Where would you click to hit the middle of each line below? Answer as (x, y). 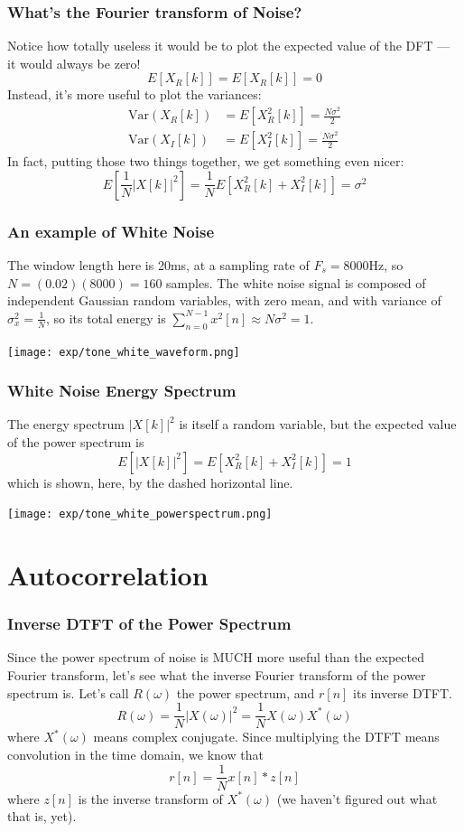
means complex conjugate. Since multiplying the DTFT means (266, 737)
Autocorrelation (108, 575)
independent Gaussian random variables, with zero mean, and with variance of (224, 300)
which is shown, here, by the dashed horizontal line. (150, 482)
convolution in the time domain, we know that (135, 754)
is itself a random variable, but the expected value (318, 424)
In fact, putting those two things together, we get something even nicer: (206, 161)
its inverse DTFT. (403, 692)
